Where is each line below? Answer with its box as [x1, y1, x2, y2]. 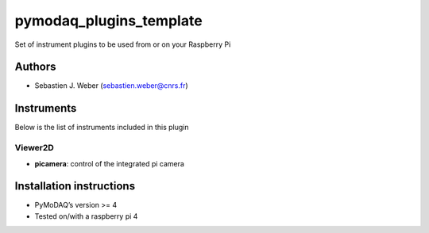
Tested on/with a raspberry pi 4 [34, 211, 138, 221]
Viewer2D [14, 143, 55, 154]
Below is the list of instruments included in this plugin [14, 123, 190, 132]
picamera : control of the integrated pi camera [34, 159, 184, 168]
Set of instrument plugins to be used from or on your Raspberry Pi [14, 40, 231, 49]
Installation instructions [14, 179, 135, 193]
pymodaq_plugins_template [14, 12, 203, 29]
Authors [14, 60, 56, 74]
